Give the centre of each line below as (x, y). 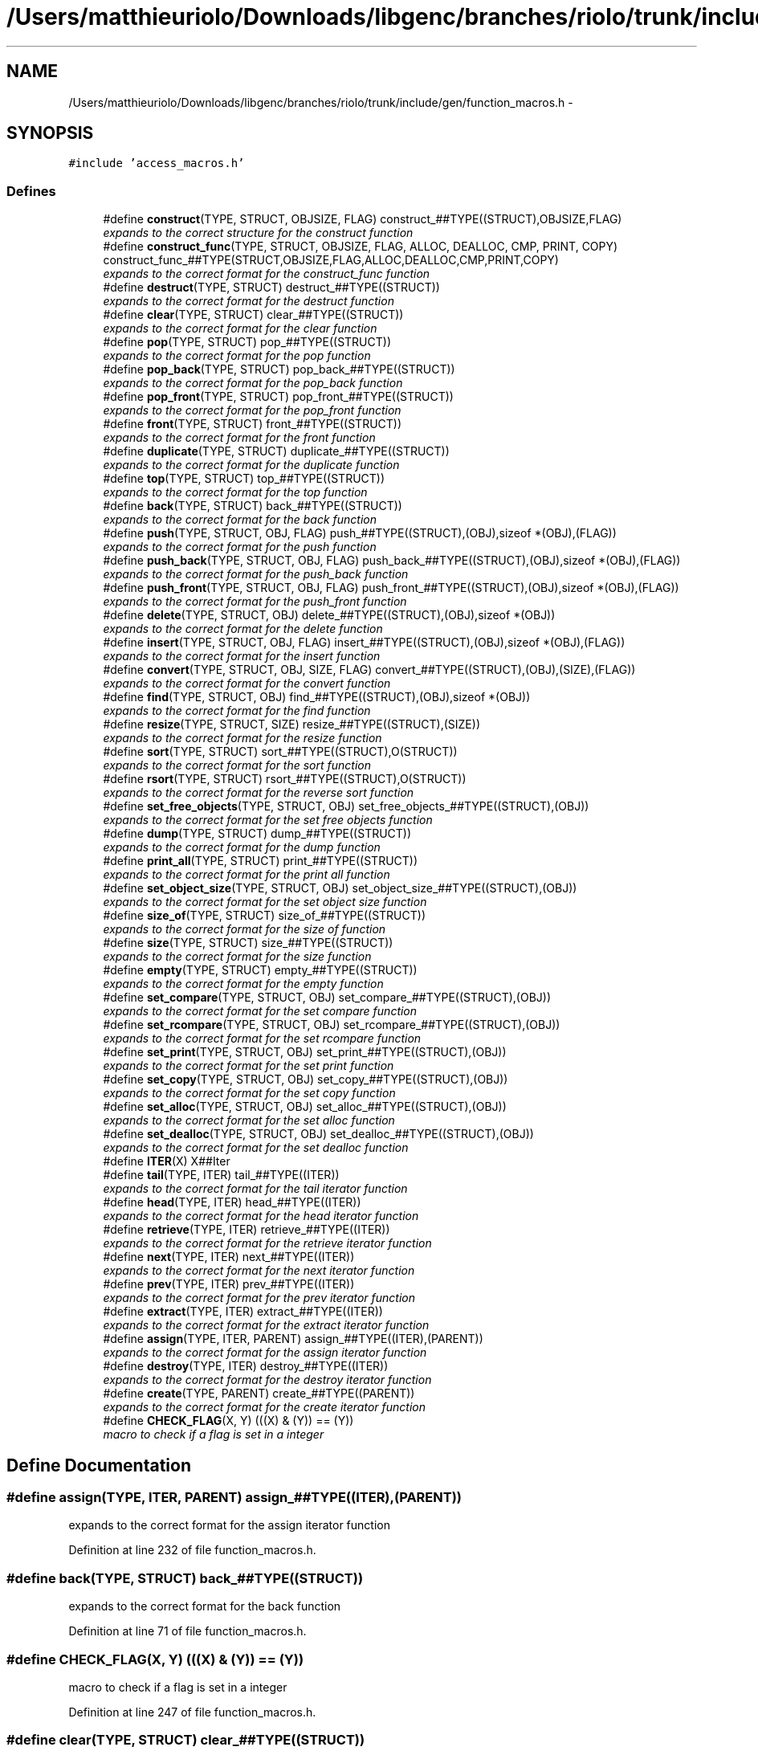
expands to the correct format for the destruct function (249, 301)
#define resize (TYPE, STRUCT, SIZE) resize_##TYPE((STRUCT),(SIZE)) (291, 724)
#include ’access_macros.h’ (157, 163)
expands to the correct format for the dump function (242, 847)
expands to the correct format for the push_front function (255, 602)
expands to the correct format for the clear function (240, 329)
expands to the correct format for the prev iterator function (259, 1298)
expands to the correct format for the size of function (245, 929)
